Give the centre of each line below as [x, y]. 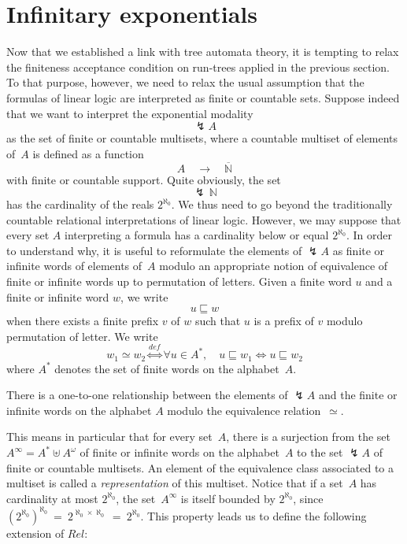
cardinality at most [52, 498]
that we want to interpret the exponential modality [130, 113]
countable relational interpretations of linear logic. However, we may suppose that [204, 219]
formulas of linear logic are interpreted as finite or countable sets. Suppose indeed [203, 97]
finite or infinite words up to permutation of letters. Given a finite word [179, 281]
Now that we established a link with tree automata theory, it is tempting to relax [203, 52]
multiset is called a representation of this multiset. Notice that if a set [175, 483]
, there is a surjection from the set [308, 437]
